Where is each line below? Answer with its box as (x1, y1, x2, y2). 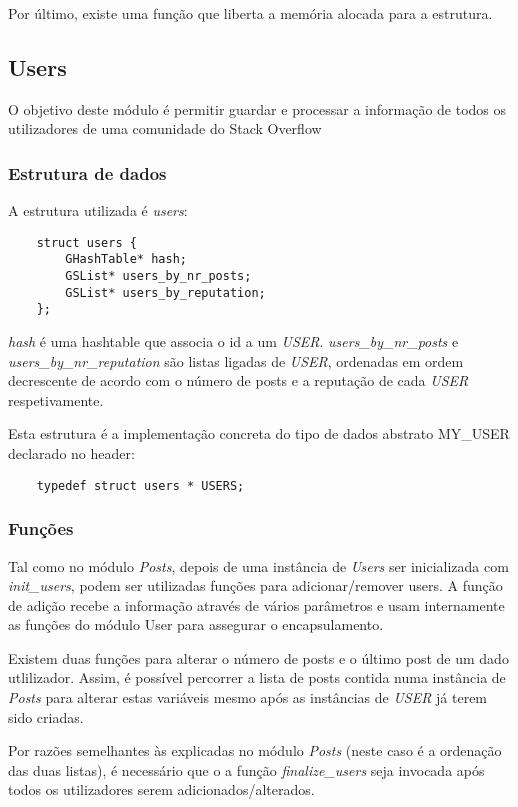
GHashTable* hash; (65, 252, 187, 267)
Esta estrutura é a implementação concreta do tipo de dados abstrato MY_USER (8, 423, 510, 444)
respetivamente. (8, 389, 104, 410)
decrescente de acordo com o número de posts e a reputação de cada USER (8, 370, 469, 391)
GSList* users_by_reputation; (65, 285, 266, 300)
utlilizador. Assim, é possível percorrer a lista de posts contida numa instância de (8, 667, 506, 688)
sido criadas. (8, 706, 84, 727)
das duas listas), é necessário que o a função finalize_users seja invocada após (8, 759, 485, 780)
